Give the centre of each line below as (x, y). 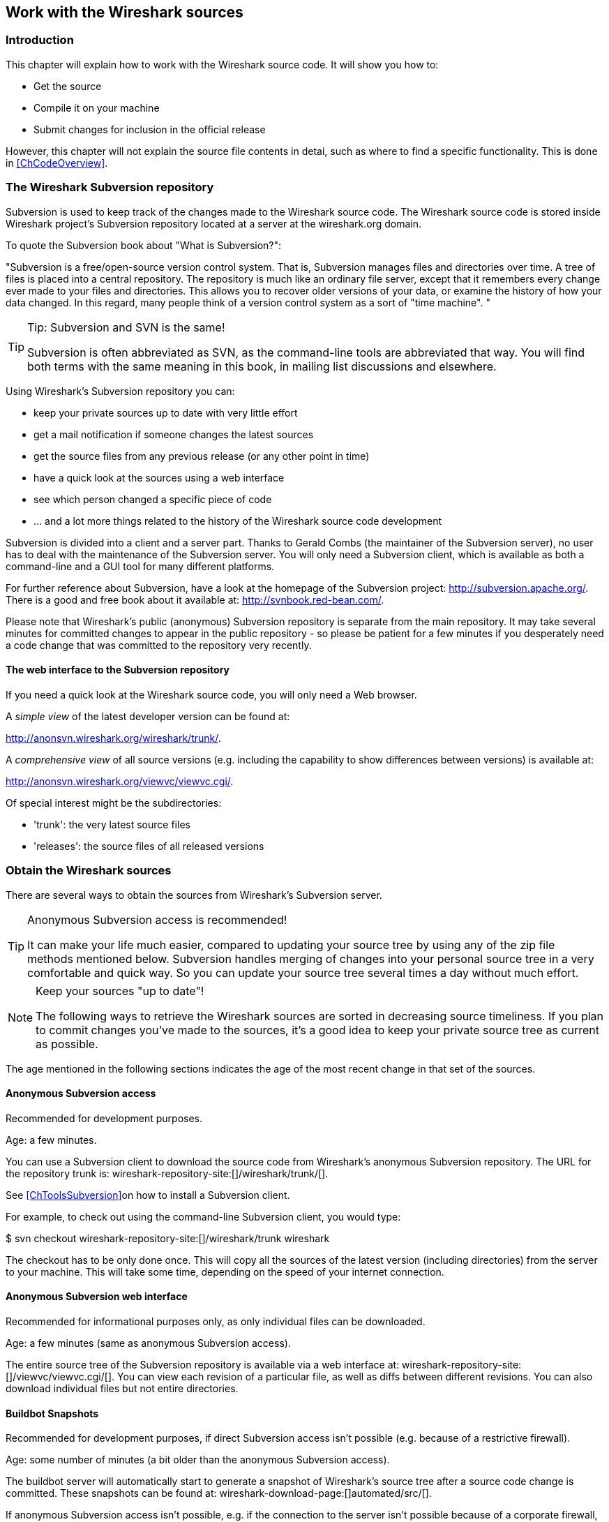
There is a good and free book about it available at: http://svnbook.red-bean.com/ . (195, 599)
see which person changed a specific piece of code (153, 499)
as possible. (67, 1044)
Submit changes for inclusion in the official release (150, 129)
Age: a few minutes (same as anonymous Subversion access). (148, 1343)
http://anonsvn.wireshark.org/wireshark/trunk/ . (113, 738)
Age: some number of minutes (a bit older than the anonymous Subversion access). (198, 1460)
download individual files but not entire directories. (122, 1388)
